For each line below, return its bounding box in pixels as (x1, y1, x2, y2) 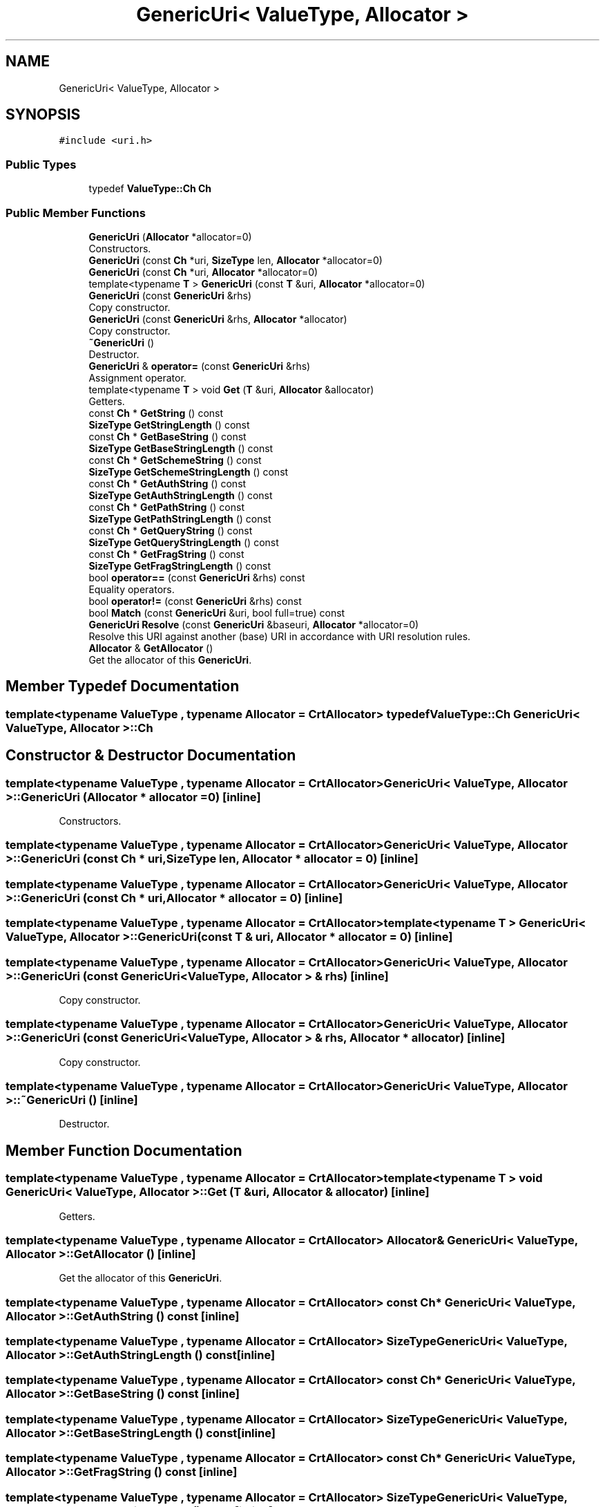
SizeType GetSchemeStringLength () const (88, 465, 289, 478)
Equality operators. (88, 583, 175, 595)
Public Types (6, 157, 77, 171)
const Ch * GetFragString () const (88, 547, 244, 560)
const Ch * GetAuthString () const (88, 477, 247, 489)
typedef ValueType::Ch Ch (88, 182, 212, 195)
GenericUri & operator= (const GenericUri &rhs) (88, 359, 311, 372)
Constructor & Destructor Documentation (6, 747, 296, 765)
